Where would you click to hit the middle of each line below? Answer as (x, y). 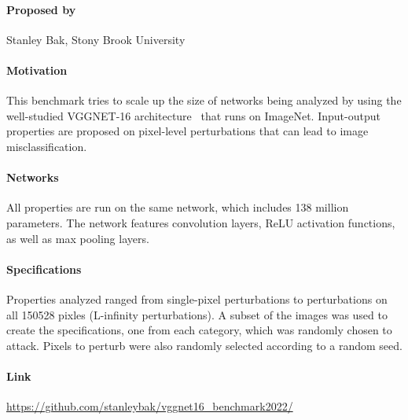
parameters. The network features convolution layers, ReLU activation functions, (201, 222)
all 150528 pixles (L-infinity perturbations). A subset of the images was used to (197, 314)
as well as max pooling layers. (78, 238)
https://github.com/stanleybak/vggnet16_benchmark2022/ (150, 406)
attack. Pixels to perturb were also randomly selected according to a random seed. (204, 345)
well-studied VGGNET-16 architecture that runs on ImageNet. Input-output (193, 115)
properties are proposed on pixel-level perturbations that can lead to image (187, 131)
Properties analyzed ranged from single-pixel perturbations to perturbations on (197, 298)
